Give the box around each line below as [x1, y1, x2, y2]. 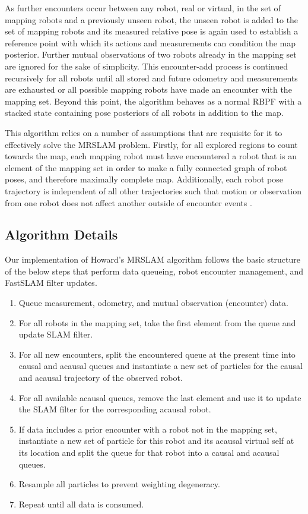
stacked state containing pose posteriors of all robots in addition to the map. [5, 106, 284, 119]
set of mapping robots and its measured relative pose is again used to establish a [5, 25, 299, 37]
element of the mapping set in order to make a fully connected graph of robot [5, 161, 287, 174]
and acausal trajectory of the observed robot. [18, 371, 183, 384]
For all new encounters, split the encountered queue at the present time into [18, 348, 296, 360]
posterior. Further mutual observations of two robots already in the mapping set [5, 48, 297, 61]
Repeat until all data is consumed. [18, 497, 144, 510]
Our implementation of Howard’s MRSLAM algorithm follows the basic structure [5, 253, 300, 266]
